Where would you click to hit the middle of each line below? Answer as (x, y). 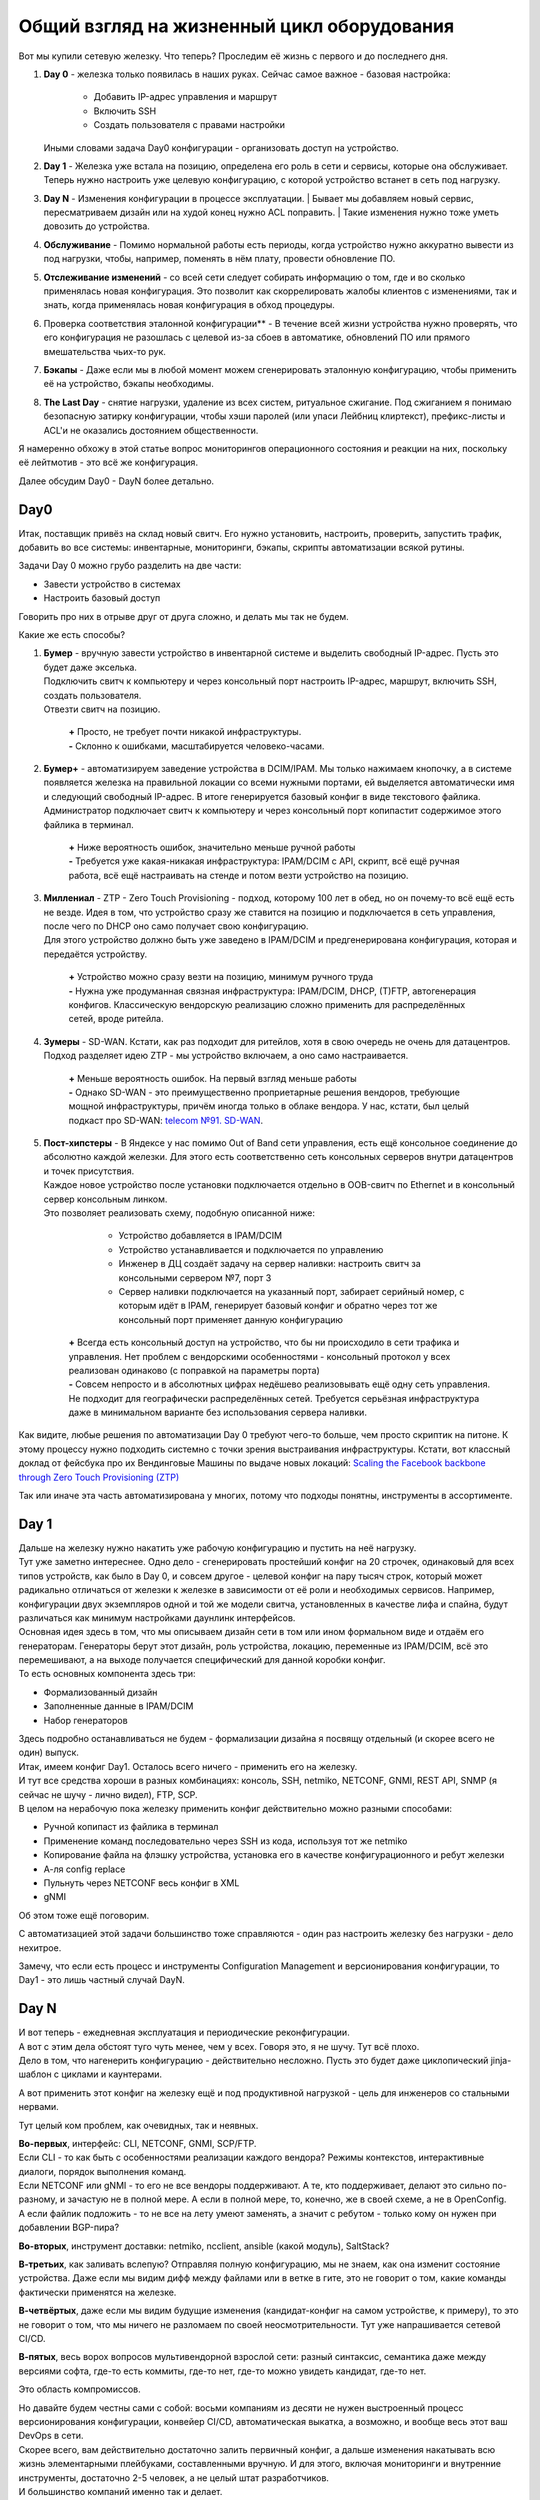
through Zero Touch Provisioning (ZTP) (99, 1477)
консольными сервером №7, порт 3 (195, 1277)
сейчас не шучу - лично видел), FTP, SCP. (108, 1794)
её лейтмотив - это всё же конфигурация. (108, 462)
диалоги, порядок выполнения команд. (102, 2171)
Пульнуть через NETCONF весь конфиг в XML (141, 1882)
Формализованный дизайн (100, 1692)
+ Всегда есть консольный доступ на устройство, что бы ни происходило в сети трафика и (264, 1342)
